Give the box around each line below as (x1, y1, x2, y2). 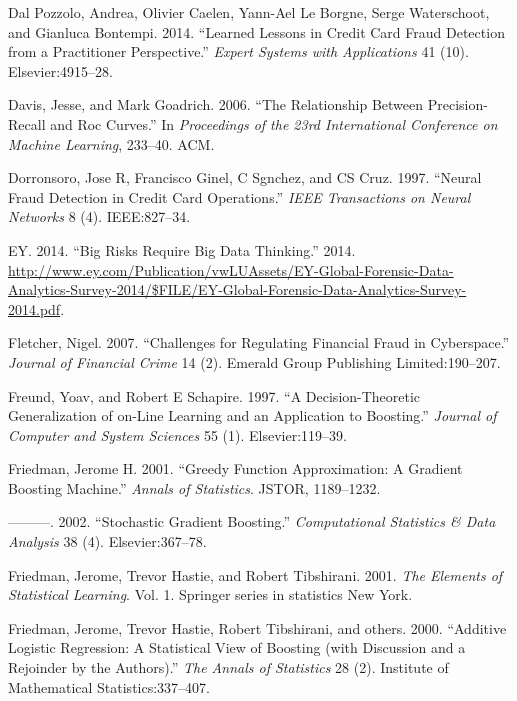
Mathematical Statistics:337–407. (8, 676, 210, 697)
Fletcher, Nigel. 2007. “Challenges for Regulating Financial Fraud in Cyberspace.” (8, 332, 510, 353)
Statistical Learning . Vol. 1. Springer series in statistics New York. (8, 584, 413, 605)
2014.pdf (8, 298, 61, 319)
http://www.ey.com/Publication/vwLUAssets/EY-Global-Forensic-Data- (8, 259, 454, 280)
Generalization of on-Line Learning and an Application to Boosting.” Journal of (8, 405, 497, 426)
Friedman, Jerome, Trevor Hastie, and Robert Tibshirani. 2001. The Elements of (8, 564, 503, 585)
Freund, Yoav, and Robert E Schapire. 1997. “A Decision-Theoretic (8, 385, 421, 406)
